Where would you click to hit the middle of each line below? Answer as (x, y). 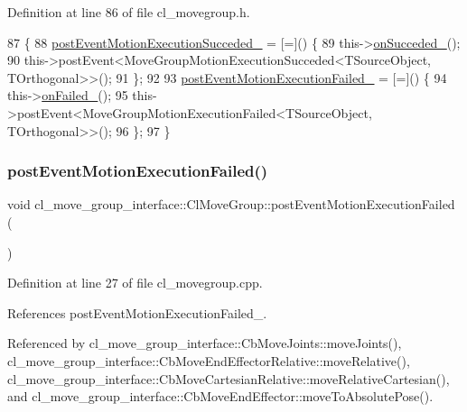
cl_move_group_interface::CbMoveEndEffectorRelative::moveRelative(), (209, 360)
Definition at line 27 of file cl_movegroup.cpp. (135, 283)
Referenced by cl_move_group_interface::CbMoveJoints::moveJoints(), (205, 343)
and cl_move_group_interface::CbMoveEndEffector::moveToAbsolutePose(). (220, 396)
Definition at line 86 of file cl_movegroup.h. (129, 12)
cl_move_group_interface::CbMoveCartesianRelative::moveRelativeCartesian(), (229, 378)
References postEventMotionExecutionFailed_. (137, 312)
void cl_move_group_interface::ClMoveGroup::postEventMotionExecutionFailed (231, 204)
